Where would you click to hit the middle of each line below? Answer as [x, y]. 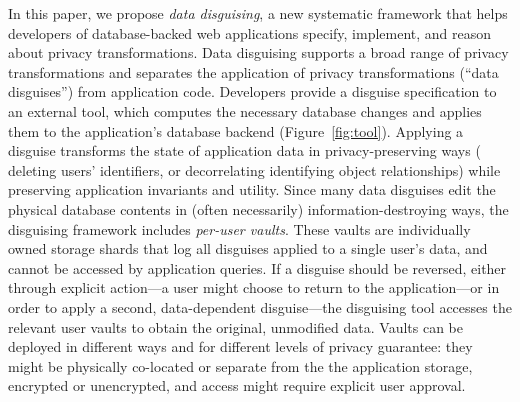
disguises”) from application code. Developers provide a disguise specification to [252, 91]
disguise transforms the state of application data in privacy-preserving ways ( [244, 150]
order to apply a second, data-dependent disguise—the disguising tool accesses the [260, 306]
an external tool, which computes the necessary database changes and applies [245, 110]
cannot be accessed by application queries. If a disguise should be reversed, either [257, 267]
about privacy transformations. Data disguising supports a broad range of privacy [258, 52]
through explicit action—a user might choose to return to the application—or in [254, 287]
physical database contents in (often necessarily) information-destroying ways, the [258, 208]
